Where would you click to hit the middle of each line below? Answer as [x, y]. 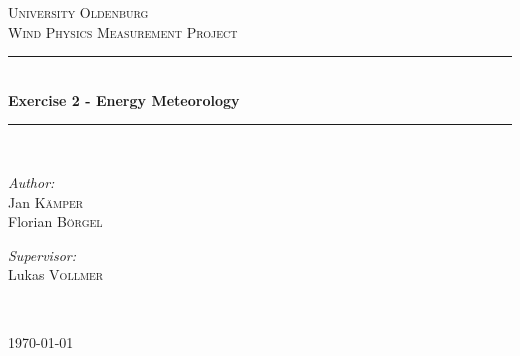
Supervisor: [42, 254]
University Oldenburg [78, 12]
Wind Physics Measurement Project [123, 31]
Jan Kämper [46, 201]
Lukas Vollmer [56, 274]
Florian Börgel [55, 221]
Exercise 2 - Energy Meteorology [124, 99]
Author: [31, 181]
